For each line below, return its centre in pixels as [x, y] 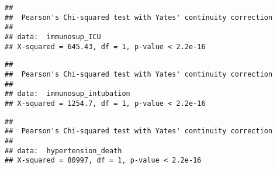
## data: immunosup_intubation [67, 94]
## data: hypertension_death [63, 151]
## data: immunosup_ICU [53, 37]
